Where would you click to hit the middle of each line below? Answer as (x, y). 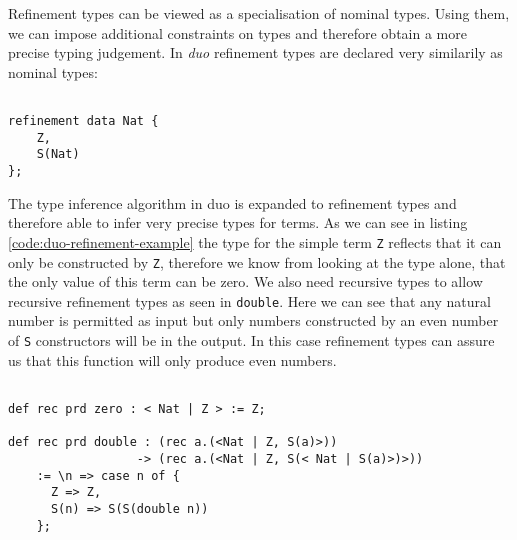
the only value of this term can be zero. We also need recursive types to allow (245, 281)
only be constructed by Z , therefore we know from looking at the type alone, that (257, 261)
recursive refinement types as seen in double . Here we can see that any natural (249, 300)
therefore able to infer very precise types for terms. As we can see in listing (238, 222)
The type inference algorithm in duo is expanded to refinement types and (232, 202)
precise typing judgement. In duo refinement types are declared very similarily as (255, 52)
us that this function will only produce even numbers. (172, 359)
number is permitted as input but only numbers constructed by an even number (253, 320)
